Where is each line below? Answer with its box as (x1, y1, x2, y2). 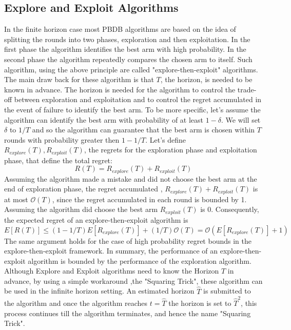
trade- (237, 84, 257, 94)
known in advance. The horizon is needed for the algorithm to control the (4, 84, 236, 94)
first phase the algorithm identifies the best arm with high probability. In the (4, 44, 246, 54)
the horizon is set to (168, 298, 231, 308)
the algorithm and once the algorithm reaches (4, 298, 148, 308)
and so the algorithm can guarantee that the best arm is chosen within (32, 124, 255, 135)
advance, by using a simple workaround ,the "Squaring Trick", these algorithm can (4, 275, 263, 286)
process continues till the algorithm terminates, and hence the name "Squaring (4, 307, 251, 318)
